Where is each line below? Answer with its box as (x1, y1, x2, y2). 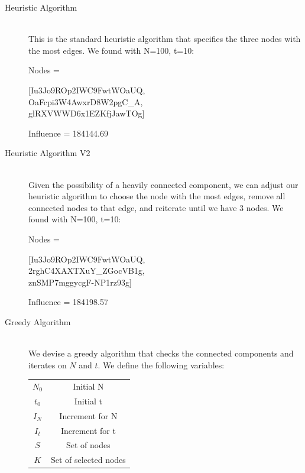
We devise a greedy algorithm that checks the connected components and (28, 347, 294, 359)
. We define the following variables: (98, 358, 225, 371)
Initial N (73, 380, 104, 392)
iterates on (28, 358, 67, 371)
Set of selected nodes (50, 453, 126, 466)
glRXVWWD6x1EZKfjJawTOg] (28, 107, 145, 119)
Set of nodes (66, 439, 111, 451)
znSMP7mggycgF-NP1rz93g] (28, 276, 132, 288)
